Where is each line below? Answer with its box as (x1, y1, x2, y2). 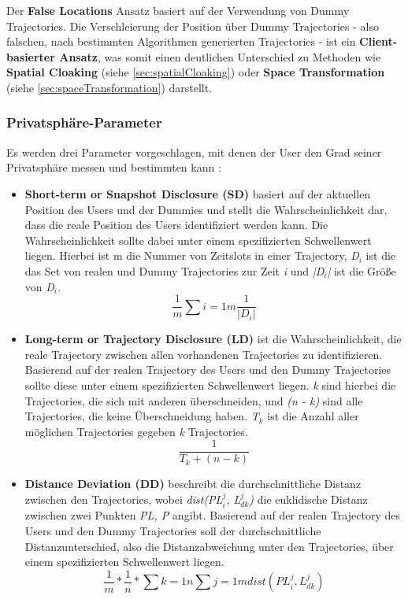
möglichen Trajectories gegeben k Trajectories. (24, 423, 248, 439)
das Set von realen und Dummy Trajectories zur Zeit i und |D (24, 262, 325, 279)
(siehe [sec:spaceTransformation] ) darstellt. (6, 79, 213, 95)
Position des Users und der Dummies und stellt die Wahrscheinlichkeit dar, (24, 201, 388, 217)
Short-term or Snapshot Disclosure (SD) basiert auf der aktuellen (24, 185, 371, 202)
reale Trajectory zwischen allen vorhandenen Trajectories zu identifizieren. (24, 346, 383, 362)
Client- (359, 33, 398, 50)
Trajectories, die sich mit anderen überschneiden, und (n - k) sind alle (24, 392, 363, 409)
